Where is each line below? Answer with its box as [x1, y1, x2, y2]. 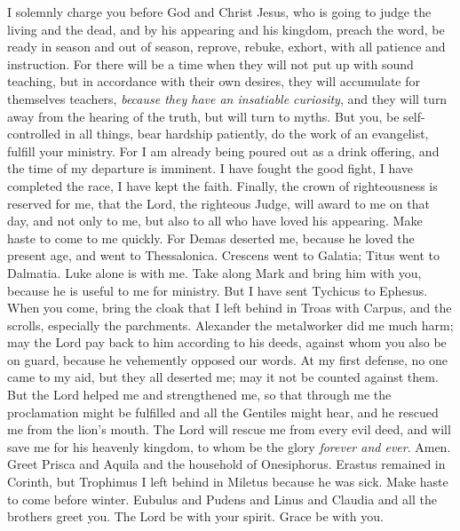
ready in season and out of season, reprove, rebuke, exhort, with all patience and [7, 37, 446, 56]
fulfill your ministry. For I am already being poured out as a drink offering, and [7, 141, 440, 160]
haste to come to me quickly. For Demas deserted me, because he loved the [7, 228, 415, 247]
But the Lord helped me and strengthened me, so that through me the [7, 385, 392, 404]
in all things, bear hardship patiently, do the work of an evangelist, [64, 124, 429, 143]
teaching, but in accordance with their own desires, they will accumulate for [7, 72, 421, 91]
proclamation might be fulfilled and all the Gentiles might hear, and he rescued [7, 402, 439, 421]
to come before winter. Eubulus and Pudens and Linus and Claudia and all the [7, 489, 437, 508]
